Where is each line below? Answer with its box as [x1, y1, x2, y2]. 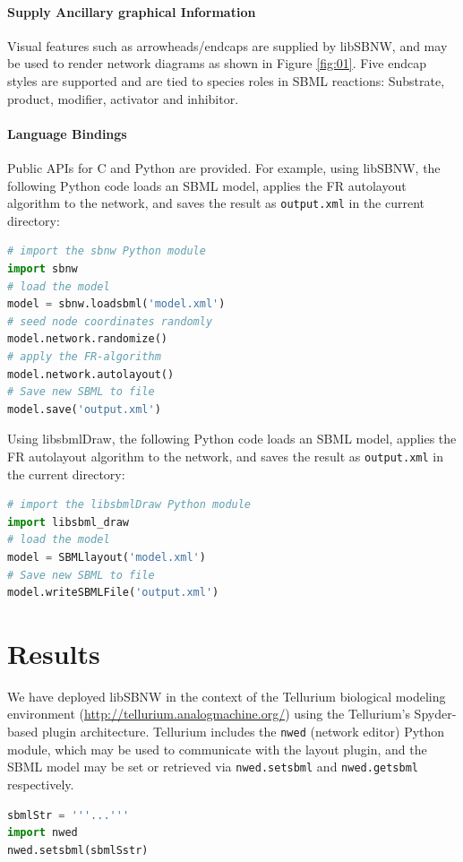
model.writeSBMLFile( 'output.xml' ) [7, 586, 219, 599]
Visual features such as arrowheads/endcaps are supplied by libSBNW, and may [7, 36, 448, 55]
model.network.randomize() [7, 332, 167, 346]
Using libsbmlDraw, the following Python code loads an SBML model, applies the [7, 429, 457, 448]
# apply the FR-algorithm [7, 349, 161, 363]
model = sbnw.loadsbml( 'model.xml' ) [7, 297, 226, 311]
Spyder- [414, 704, 457, 723]
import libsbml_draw [7, 515, 130, 529]
